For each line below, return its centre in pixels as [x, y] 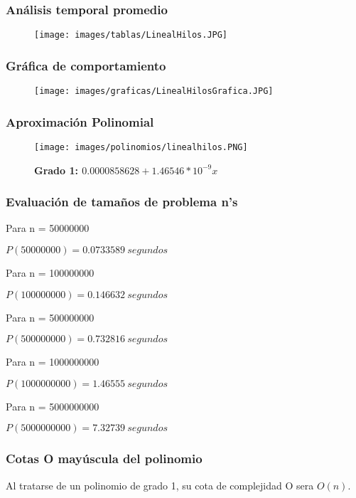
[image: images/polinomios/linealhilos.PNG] [141, 147]
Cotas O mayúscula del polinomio [104, 459]
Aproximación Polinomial [80, 121]
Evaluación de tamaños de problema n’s [122, 202]
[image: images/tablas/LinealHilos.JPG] [131, 35]
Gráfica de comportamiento [86, 65]
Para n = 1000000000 [53, 362]
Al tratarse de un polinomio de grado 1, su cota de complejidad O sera [160, 485]
